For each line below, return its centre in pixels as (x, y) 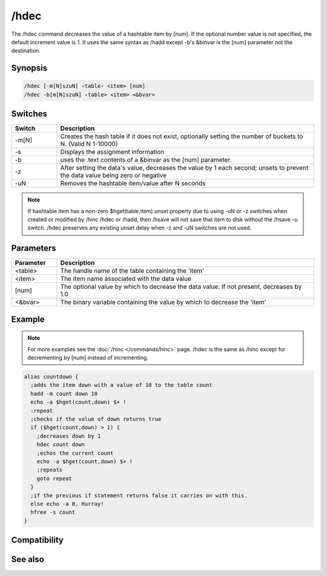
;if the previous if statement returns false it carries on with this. (139, 495)
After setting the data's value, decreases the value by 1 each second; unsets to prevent (184, 168)
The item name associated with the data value (126, 279)
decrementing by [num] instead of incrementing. (88, 358)
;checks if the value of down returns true (96, 419)
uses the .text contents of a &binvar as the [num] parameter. (146, 160)
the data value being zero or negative (114, 176)
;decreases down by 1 (69, 436)
